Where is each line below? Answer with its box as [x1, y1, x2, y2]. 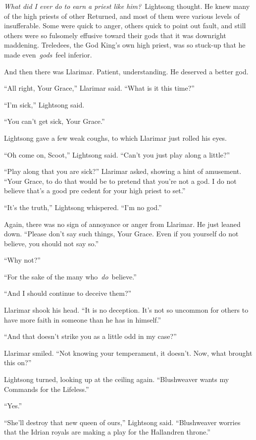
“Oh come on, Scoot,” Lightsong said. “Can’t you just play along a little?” [4, 149, 230, 160]
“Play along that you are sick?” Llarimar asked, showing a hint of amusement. [4, 166, 242, 176]
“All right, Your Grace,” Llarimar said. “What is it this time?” [4, 83, 195, 93]
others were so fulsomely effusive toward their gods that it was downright [4, 30, 226, 40]
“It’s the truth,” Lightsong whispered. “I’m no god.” [4, 202, 162, 212]
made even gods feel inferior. [4, 49, 92, 59]
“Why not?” [4, 255, 41, 265]
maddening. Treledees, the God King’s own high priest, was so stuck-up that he [4, 40, 246, 50]
